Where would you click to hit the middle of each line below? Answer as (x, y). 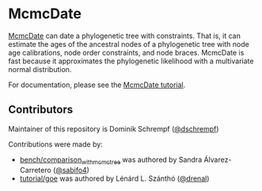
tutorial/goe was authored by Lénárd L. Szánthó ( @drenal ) (114, 178)
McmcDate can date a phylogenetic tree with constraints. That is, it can (125, 36)
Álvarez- (218, 159)
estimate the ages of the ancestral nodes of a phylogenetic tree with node (129, 44)
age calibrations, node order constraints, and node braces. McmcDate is (126, 52)
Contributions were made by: (55, 144)
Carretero (35, 170)
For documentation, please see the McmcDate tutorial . (97, 85)
